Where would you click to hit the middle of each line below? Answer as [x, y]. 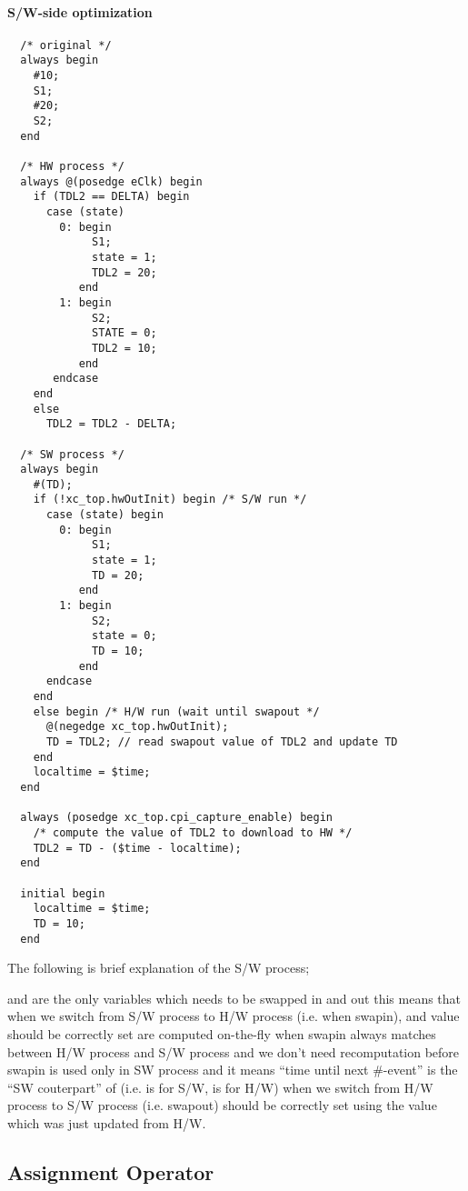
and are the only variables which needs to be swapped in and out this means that [234, 998]
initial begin [63, 893]
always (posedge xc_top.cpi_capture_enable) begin [176, 818]
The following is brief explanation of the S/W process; [159, 968]
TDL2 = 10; [124, 348]
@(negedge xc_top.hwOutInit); [137, 727]
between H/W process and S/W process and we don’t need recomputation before [234, 1051]
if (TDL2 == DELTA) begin [111, 197]
